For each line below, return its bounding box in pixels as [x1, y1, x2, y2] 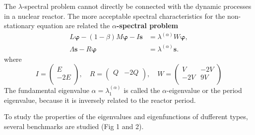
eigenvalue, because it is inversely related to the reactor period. [4, 94, 196, 105]
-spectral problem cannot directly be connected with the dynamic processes [22, 1, 252, 11]
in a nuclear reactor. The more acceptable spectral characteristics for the [4, 10, 225, 21]
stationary [4, 20, 35, 31]
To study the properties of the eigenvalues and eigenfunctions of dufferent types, [4, 111, 248, 122]
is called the [124, 85, 160, 95]
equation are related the [37, 20, 110, 31]
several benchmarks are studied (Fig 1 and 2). [4, 121, 144, 131]
